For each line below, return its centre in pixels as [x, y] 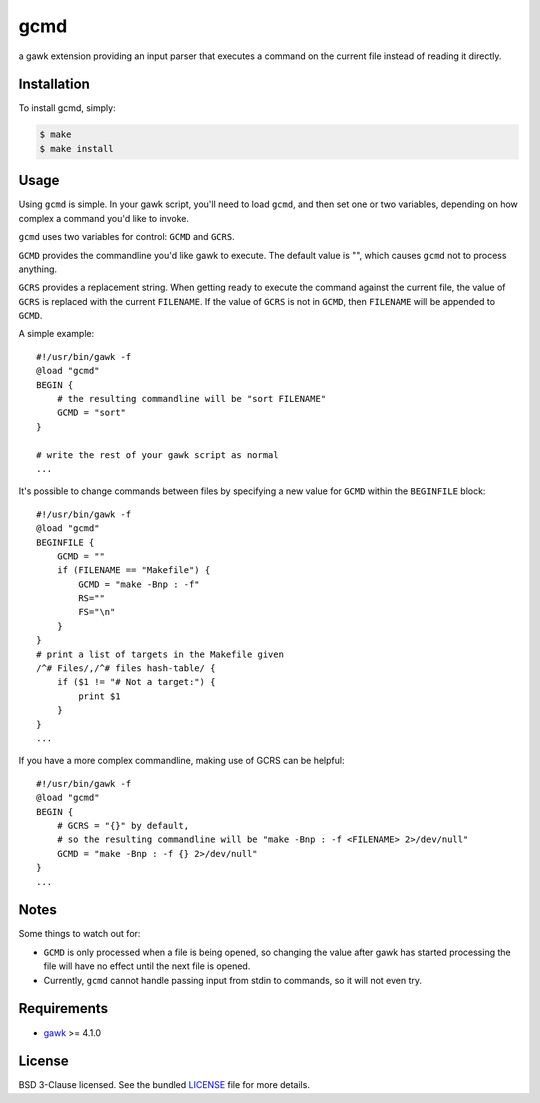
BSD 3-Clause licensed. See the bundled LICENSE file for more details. [164, 1085]
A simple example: [56, 334]
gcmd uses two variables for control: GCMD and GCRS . [126, 237]
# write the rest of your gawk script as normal [157, 454]
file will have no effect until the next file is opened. [147, 966]
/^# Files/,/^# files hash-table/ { [126, 668]
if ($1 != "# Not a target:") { [136, 682]
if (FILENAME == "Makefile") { [133, 570]
